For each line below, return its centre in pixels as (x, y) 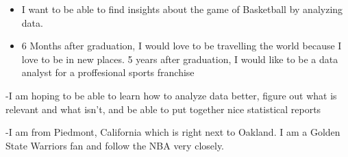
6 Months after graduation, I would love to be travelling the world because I (182, 46)
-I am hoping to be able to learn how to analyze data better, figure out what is (171, 95)
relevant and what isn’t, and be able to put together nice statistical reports (163, 109)
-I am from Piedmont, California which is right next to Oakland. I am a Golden (173, 132)
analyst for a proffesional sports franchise (108, 72)
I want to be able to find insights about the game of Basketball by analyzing (182, 9)
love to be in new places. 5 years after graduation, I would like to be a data (180, 59)
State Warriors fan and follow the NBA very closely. (115, 145)
